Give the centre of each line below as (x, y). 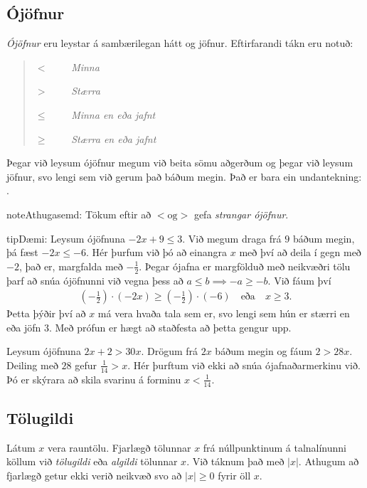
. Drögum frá (170, 351)
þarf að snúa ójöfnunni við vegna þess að (95, 280)
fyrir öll (234, 476)
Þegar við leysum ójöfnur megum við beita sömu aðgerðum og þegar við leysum (180, 163)
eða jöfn (24, 327)
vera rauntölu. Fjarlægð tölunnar (119, 447)
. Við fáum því (299, 280)
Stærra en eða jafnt (114, 138)
